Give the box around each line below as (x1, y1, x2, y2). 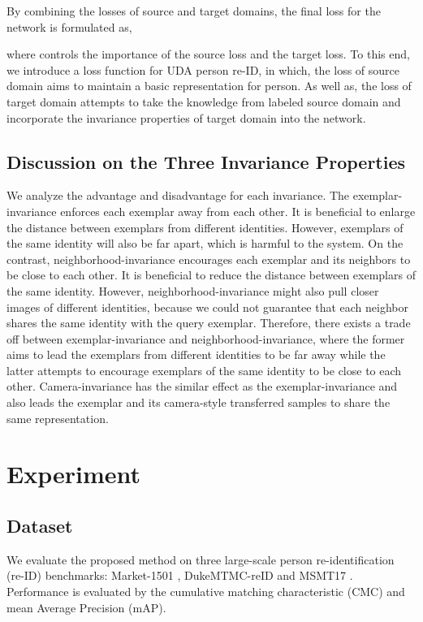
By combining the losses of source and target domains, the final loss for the (6, 2, 381, 19)
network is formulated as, (6, 18, 132, 35)
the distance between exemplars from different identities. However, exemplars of (6, 218, 404, 235)
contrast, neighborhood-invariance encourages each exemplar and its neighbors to (6, 250, 411, 267)
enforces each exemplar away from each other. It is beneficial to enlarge (60, 202, 416, 219)
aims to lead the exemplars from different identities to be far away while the (6, 346, 386, 363)
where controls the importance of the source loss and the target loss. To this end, (6, 45, 410, 63)
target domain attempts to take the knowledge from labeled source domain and (6, 93, 401, 110)
